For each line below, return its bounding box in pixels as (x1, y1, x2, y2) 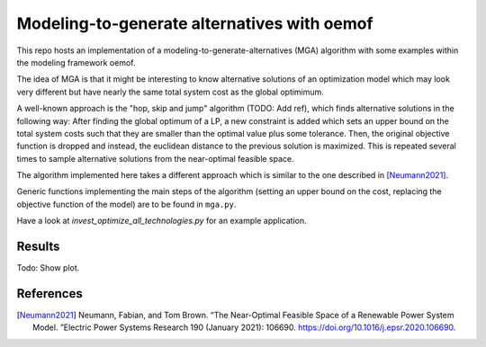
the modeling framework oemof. (16, 57, 136, 67)
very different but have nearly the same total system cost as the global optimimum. (16, 86, 324, 97)
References (16, 286, 83, 301)
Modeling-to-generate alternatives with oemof (16, 13, 373, 33)
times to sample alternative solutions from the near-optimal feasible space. (16, 153, 294, 164)
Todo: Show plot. (16, 262, 80, 273)
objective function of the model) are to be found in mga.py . (16, 199, 237, 209)
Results (16, 239, 60, 254)
